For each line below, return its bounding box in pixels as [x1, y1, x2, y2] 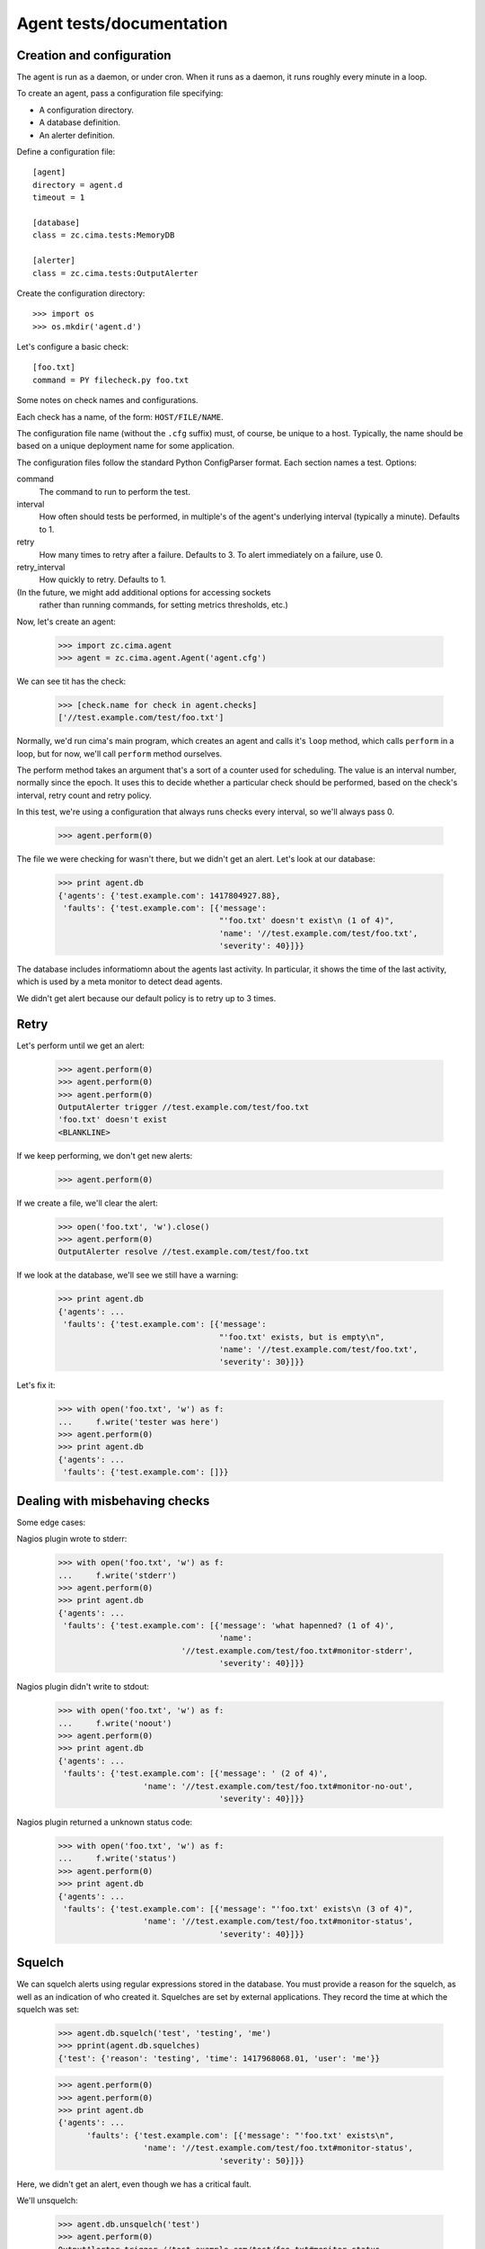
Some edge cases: [16, 1517, 86, 1528]
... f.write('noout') [57, 1718, 172, 1728]
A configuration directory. [39, 104, 135, 115]
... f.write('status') [57, 1853, 177, 1864]
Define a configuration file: [16, 147, 116, 157]
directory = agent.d [32, 180, 123, 190]
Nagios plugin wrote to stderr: [16, 1534, 128, 1545]
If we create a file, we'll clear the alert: [16, 1197, 159, 1208]
